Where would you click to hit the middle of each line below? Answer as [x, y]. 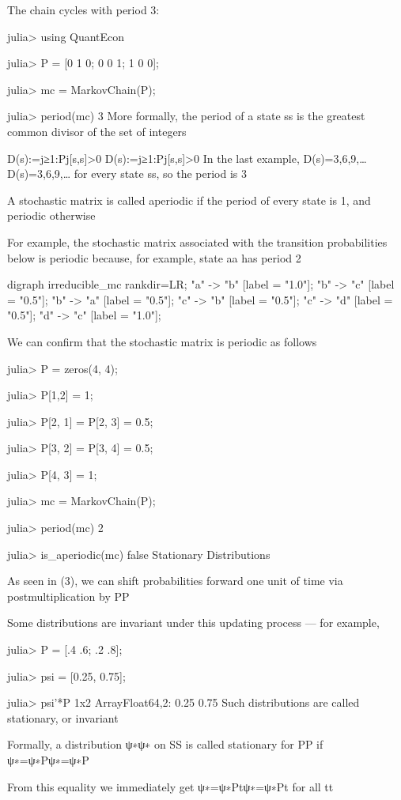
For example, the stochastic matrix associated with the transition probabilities [197, 242]
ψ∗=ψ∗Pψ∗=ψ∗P [48, 760]
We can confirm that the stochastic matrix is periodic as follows [162, 341]
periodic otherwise [51, 215]
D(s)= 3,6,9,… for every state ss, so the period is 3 [127, 174]
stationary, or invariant [63, 717]
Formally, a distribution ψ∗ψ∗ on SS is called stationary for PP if [165, 744]
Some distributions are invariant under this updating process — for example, [193, 623]
